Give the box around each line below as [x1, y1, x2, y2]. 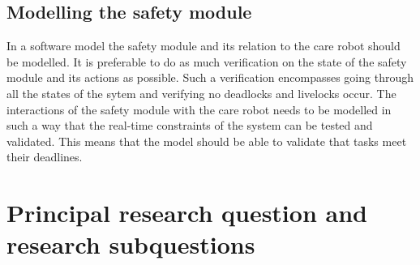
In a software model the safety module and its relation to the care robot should [6, 37, 401, 54]
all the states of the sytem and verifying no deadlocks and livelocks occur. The [6, 84, 396, 101]
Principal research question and [6, 196, 367, 229]
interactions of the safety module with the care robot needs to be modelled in [6, 100, 392, 118]
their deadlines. [6, 148, 83, 165]
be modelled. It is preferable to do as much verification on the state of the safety [6, 53, 407, 70]
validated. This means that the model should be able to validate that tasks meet [6, 132, 407, 149]
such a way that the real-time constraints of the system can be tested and [6, 117, 373, 134]
